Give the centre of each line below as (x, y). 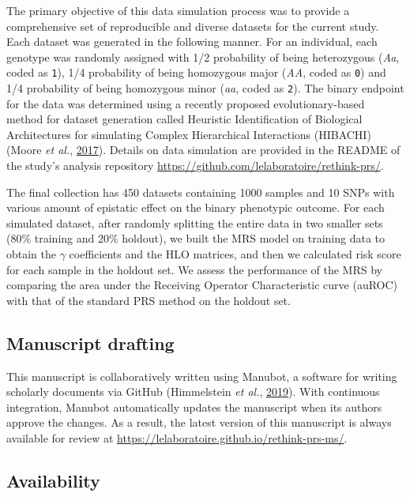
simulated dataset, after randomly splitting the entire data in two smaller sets (195, 222)
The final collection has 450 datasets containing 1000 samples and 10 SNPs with (201, 192)
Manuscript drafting (90, 343)
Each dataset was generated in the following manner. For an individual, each (192, 41)
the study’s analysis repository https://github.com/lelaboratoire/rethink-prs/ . (195, 166)
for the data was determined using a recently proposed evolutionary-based (186, 103)
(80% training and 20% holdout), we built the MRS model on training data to (196, 238)
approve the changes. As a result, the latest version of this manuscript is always (199, 422)
